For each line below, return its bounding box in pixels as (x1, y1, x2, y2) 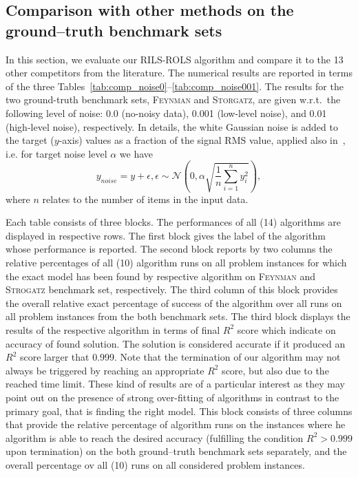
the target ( (6, 133, 54, 147)
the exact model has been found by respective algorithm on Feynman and (6, 268, 316, 283)
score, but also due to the (222, 363, 329, 377)
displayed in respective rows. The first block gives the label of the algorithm (6, 228, 326, 242)
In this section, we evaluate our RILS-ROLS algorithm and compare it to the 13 (6, 52, 344, 66)
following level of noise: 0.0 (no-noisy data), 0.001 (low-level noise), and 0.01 (6, 105, 327, 120)
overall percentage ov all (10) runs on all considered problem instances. (6, 457, 305, 471)
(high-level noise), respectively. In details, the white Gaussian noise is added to (6, 119, 338, 134)
